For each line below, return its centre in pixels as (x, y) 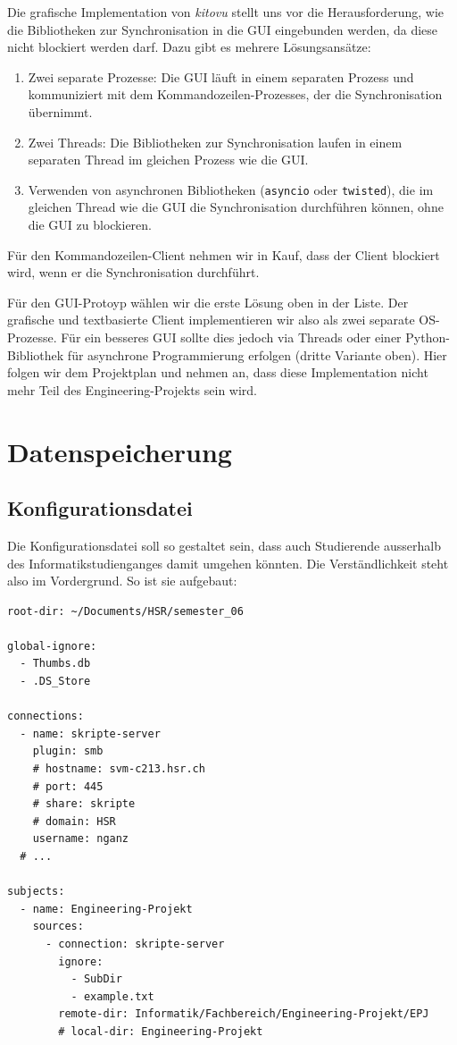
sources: (58, 927)
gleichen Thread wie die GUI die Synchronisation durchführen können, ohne (236, 207)
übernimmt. (60, 111)
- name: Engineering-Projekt (106, 909)
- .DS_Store (55, 682)
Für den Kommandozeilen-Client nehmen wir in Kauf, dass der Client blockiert (224, 254)
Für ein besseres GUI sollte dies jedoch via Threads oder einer (231, 337)
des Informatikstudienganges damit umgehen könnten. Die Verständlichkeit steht (228, 563)
